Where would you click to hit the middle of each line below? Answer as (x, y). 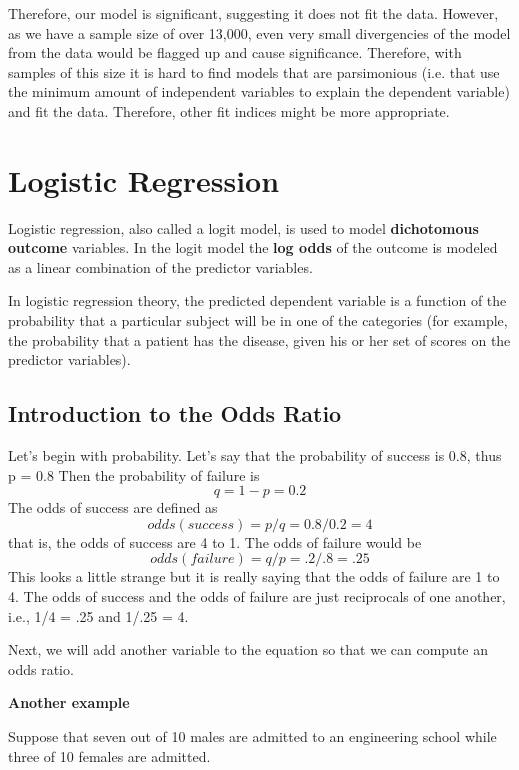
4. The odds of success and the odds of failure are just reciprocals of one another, (257, 596)
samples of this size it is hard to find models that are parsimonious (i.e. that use (254, 71)
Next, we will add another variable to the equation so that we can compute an (248, 649)
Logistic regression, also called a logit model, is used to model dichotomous (243, 227)
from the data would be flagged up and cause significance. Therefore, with (235, 52)
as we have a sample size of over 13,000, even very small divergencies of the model (259, 32)
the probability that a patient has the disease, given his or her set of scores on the (259, 339)
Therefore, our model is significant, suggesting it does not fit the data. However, (253, 13)
